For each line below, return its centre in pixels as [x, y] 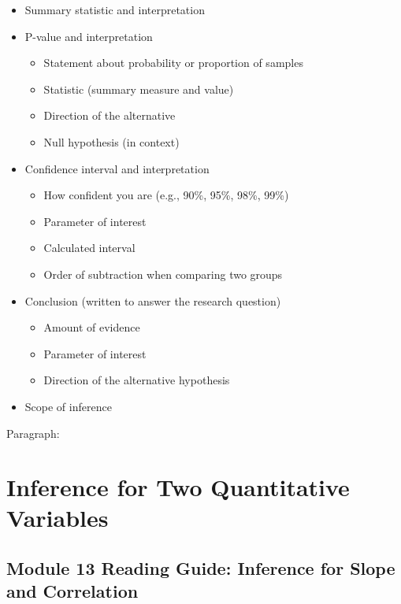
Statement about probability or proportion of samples [173, 63]
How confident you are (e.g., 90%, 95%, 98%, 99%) [166, 195]
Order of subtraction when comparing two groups [163, 274]
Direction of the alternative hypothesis [137, 380]
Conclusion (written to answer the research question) [153, 300]
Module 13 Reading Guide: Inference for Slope [201, 568]
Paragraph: [33, 433]
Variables [58, 518]
